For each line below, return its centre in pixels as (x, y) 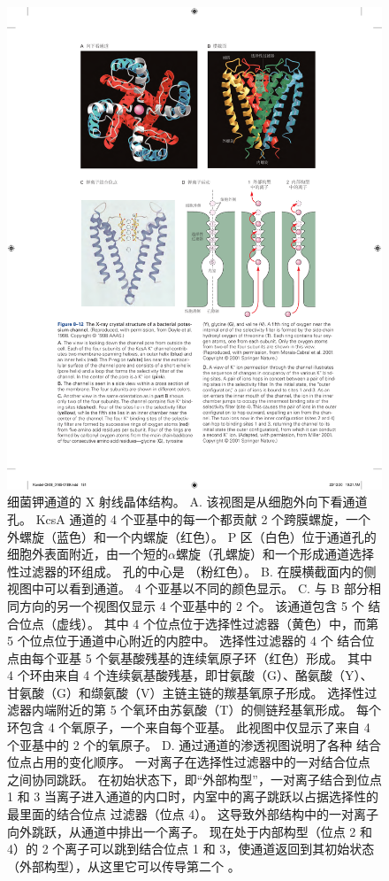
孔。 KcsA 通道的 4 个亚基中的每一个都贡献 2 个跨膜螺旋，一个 (189, 518)
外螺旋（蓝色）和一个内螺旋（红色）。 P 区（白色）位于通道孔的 (192, 536)
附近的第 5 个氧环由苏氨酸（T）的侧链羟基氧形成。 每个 (219, 710)
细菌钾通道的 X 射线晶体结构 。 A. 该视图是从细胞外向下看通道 (187, 502)
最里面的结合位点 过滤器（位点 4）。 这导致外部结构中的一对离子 (193, 814)
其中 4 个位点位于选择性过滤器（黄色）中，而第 (241, 623)
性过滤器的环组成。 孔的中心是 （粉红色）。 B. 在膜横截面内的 (186, 571)
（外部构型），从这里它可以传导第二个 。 (124, 866)
